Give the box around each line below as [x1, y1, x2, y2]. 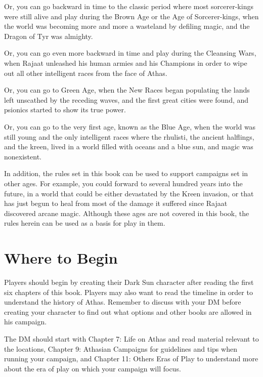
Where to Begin [4, 247, 118, 268]
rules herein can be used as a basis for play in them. [4, 218, 165, 228]
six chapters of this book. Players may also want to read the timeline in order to [4, 286, 253, 297]
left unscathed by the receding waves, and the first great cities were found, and [4, 94, 249, 105]
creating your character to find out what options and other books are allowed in [4, 306, 252, 317]
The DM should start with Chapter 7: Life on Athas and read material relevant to [4, 333, 259, 344]
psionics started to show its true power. [4, 104, 126, 115]
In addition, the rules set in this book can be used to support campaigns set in [4, 168, 248, 179]
